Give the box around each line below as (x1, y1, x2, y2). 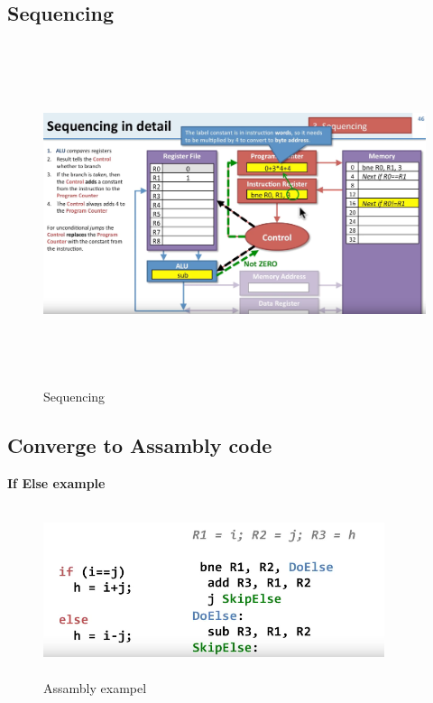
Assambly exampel (43, 678, 147, 697)
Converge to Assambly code (7, 430, 272, 458)
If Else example (7, 473, 106, 492)
